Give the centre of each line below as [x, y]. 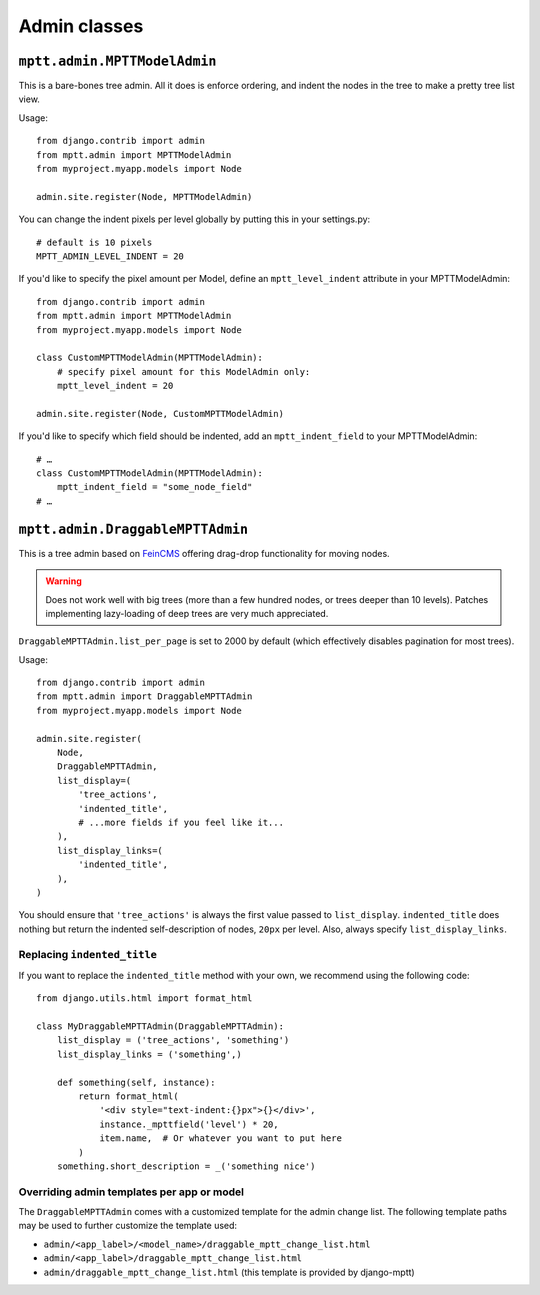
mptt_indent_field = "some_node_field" [154, 487]
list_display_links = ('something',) [149, 1054]
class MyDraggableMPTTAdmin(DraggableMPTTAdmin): [160, 1026]
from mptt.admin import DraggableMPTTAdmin [144, 696]
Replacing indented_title [87, 955]
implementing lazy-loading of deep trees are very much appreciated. [187, 613]
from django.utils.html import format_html [144, 998]
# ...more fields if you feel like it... [181, 822]
